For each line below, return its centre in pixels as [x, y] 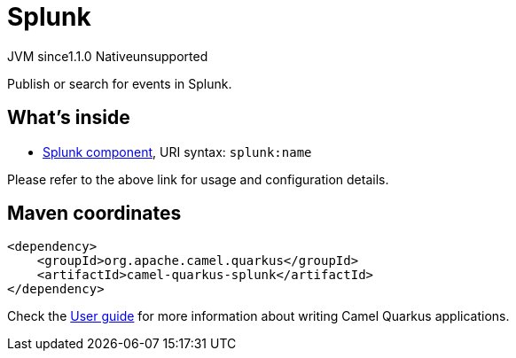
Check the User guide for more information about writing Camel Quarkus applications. [258, 316]
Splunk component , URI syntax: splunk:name [177, 152]
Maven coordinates [94, 214]
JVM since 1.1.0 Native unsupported [108, 56]
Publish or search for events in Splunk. [120, 83]
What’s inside [69, 118]
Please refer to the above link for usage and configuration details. [198, 179]
